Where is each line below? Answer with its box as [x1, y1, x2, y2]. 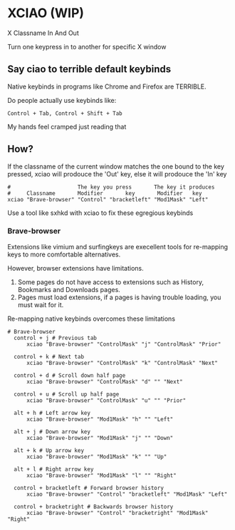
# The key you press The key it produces [7, 184, 215, 191]
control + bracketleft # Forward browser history [14, 484, 164, 491]
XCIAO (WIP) [7, 5, 84, 21]
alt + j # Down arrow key [14, 428, 91, 435]
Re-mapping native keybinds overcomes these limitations [7, 314, 176, 323]
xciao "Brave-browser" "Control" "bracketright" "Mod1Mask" [26, 509, 209, 516]
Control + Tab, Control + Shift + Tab [7, 109, 122, 117]
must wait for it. [17, 300, 64, 309]
